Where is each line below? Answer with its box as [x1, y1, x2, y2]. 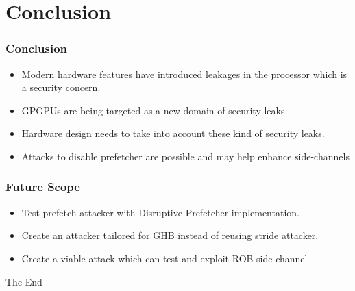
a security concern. [21, 80, 101, 94]
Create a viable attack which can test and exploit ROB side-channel [21, 251, 308, 265]
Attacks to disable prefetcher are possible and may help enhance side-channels [21, 149, 350, 163]
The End [5, 274, 42, 288]
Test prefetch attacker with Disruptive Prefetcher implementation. [21, 205, 299, 219]
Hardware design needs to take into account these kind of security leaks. [21, 126, 325, 140]
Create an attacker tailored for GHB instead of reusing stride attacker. [21, 228, 319, 242]
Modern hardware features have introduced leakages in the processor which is [21, 66, 347, 81]
